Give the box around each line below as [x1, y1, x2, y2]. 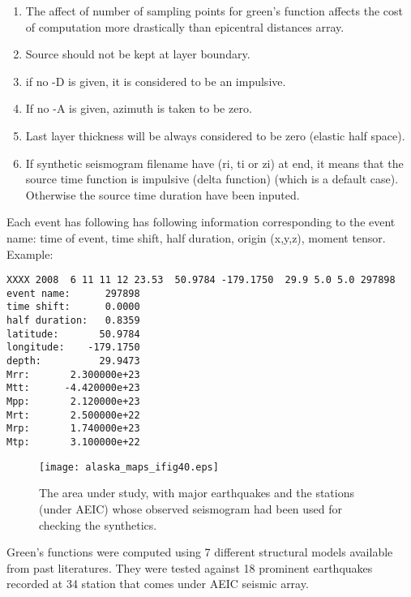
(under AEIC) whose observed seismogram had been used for [39, 500, 343, 517]
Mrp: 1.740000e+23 [6, 423, 140, 435]
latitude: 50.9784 [6, 328, 140, 340]
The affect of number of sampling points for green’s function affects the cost [25, 2, 403, 19]
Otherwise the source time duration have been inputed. [25, 186, 300, 203]
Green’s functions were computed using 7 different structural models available [6, 543, 393, 560]
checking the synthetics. [39, 516, 157, 533]
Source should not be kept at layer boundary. [25, 45, 250, 62]
